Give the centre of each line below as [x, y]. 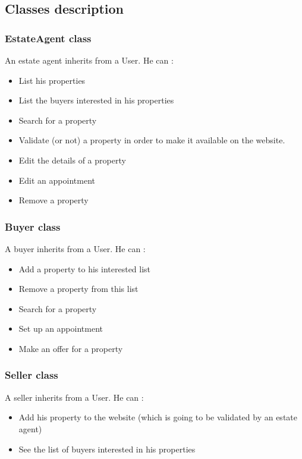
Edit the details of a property [72, 160]
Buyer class [33, 226]
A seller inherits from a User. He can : [74, 397]
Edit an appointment [57, 180]
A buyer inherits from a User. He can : [75, 248]
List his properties [52, 80]
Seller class [32, 375]
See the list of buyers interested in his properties [107, 449]
